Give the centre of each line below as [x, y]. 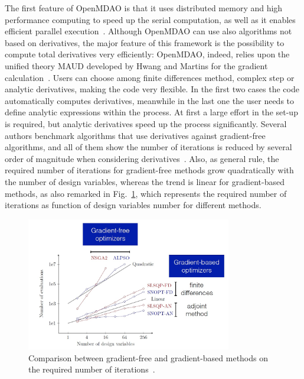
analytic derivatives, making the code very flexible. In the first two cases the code [152, 89]
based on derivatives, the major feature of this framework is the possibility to [145, 42]
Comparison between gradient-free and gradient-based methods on [148, 357]
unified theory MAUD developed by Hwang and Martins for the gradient [136, 65]
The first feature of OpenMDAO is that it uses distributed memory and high [144, 8]
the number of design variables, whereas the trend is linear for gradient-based [145, 181]
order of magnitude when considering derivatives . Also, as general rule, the [142, 158]
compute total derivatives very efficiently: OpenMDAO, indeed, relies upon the [147, 54]
